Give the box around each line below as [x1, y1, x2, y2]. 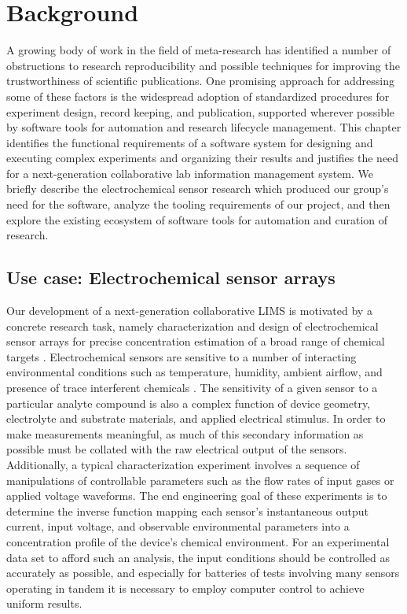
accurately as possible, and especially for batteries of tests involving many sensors [6, 564, 400, 581]
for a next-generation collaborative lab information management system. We [6, 165, 373, 181]
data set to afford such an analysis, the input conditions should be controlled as [6, 549, 390, 565]
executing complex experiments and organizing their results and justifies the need [6, 150, 399, 166]
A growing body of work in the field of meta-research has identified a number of [6, 42, 391, 58]
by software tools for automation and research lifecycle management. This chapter [6, 119, 401, 135]
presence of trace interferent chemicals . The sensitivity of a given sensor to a [6, 379, 378, 396]
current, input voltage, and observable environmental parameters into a [6, 518, 350, 534]
